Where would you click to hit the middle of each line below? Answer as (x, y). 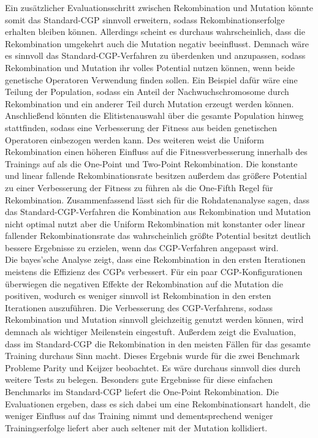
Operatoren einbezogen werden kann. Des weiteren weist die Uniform (134, 139)
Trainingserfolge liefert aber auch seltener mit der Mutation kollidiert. (136, 427)
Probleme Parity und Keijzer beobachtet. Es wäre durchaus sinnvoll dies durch (153, 367)
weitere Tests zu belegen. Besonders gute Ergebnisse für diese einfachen (139, 379)
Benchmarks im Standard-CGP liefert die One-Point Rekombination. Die (142, 391)
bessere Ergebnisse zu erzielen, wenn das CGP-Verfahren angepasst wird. (142, 247)
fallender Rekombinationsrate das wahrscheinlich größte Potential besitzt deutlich (158, 236)
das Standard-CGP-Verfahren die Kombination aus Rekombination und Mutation (158, 212)
